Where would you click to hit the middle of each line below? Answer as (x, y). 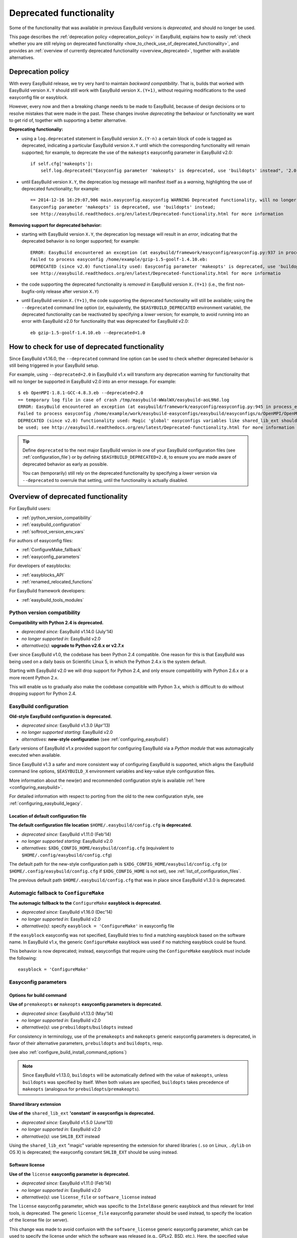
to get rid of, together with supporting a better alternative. (68, 120)
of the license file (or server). (39, 1220)
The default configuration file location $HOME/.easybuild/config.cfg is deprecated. (101, 825)
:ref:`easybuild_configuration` (51, 524)
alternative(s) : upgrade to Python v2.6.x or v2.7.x (73, 646)
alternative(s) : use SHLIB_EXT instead (61, 1136)
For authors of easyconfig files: (41, 540)
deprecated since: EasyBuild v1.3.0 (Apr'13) (66, 725)
